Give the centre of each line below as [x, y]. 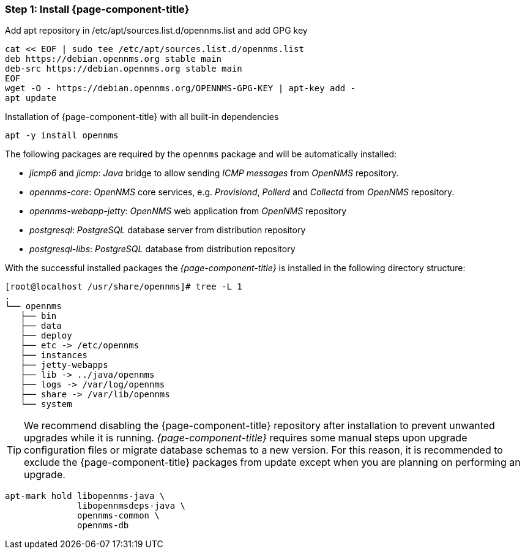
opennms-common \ [118, 516]
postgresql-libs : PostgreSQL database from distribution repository [162, 249]
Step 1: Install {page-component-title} [97, 9]
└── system [46, 404]
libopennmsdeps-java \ [132, 506]
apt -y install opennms [62, 136]
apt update [31, 98]
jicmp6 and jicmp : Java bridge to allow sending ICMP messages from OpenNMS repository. [214, 173]
